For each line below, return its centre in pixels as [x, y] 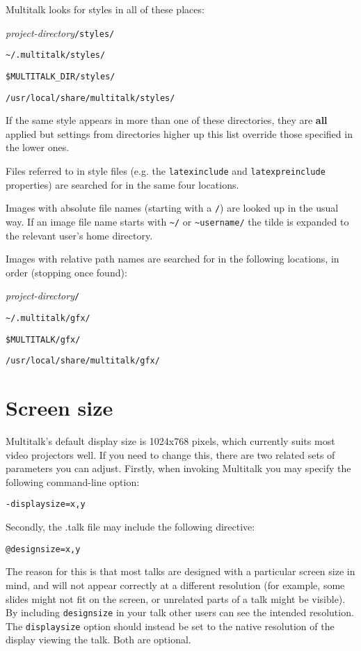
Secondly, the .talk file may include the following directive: [130, 527]
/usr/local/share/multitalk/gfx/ [83, 361]
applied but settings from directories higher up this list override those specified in [179, 133]
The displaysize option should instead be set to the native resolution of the [170, 626]
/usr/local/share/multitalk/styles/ [90, 98]
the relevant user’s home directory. [79, 235]
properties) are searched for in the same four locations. [122, 184]
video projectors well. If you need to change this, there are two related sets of [170, 454]
